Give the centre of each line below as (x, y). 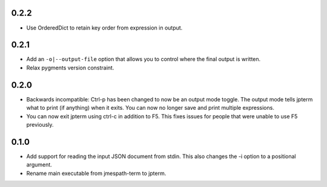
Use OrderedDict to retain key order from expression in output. (104, 28)
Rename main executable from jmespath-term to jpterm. (96, 173)
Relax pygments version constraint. (70, 68)
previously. (40, 124)
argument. (39, 165)
